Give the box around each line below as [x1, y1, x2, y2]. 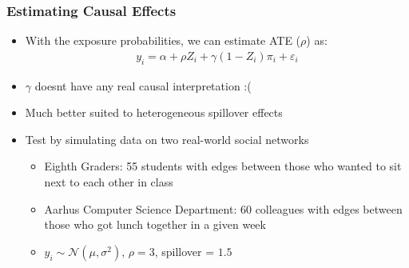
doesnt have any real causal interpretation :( [34, 77, 252, 94]
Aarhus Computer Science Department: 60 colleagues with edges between [44, 200, 403, 217]
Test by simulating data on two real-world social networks [25, 130, 309, 147]
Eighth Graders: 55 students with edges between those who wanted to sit [44, 158, 402, 174]
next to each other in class [44, 174, 173, 190]
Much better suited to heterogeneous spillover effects [25, 104, 283, 121]
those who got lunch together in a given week [44, 216, 266, 233]
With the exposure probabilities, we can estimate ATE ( [25, 32, 301, 49]
